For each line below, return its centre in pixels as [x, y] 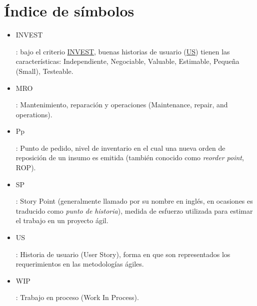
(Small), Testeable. [44, 71]
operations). [34, 114]
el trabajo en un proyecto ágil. [62, 220]
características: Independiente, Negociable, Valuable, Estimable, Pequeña [127, 61]
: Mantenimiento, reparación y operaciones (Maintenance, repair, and [122, 105]
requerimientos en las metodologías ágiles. [80, 264]
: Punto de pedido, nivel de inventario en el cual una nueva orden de [120, 148]
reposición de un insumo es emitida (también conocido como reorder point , [130, 157]
